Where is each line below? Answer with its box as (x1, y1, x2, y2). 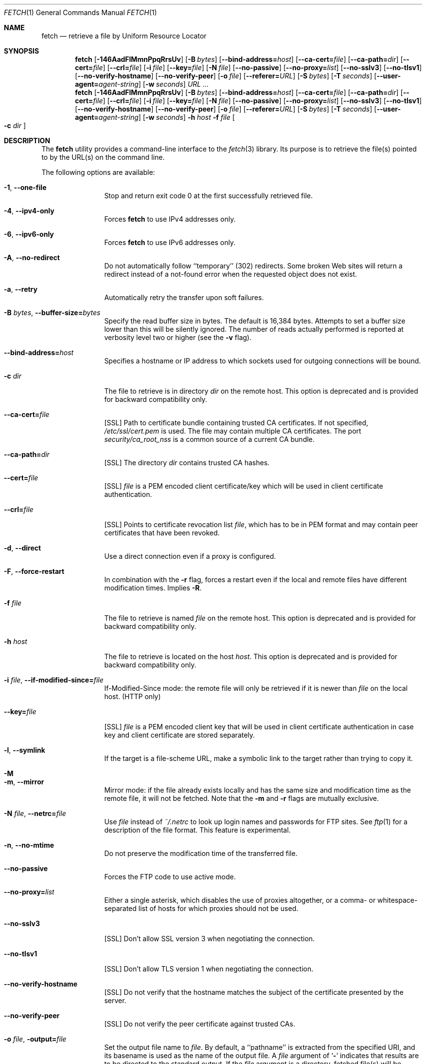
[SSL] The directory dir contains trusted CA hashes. (104, 458, 270, 467)
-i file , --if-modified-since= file (4, 676, 104, 684)
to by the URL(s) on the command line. (41, 153, 165, 161)
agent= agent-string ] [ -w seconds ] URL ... (75, 80, 209, 88)
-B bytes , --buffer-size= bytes (4, 308, 101, 317)
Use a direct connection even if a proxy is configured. (104, 552, 276, 560)
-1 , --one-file (4, 183, 47, 191)
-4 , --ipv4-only (4, 207, 54, 215)
